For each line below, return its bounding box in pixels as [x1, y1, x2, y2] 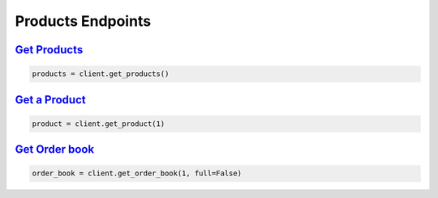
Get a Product [15, 93, 86, 107]
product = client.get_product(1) [32, 119, 165, 128]
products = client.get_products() [32, 70, 170, 78]
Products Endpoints [15, 12, 152, 30]
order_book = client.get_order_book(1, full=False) [32, 169, 243, 178]
